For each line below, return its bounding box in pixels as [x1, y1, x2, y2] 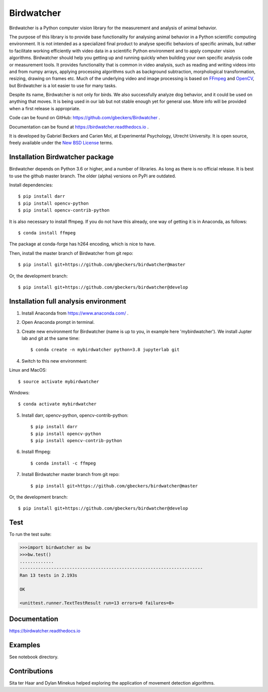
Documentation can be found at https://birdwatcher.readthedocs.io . [9, 124, 149, 130]
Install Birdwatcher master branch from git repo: [21, 471, 120, 477]
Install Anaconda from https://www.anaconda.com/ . [21, 310, 129, 316]
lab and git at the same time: [21, 335, 80, 341]
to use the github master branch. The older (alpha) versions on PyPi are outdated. [9, 173, 176, 179]
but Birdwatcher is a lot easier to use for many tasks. [9, 82, 117, 88]
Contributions [9, 667, 53, 675]
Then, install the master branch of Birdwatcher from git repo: [9, 250, 134, 256]
